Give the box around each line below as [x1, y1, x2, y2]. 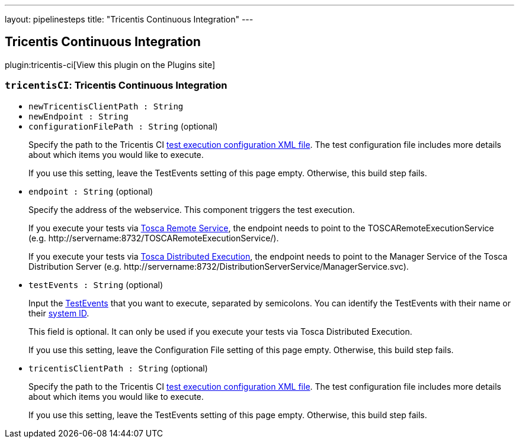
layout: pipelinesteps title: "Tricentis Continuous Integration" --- [5, 14, 254, 24]
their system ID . [28, 308, 89, 318]
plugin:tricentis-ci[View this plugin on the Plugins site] [5, 59, 216, 70]
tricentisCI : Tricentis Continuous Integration [5, 79, 228, 92]
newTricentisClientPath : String [28, 101, 184, 111]
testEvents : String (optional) [28, 279, 164, 290]
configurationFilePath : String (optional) [28, 121, 218, 131]
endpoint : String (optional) [28, 186, 153, 196]
